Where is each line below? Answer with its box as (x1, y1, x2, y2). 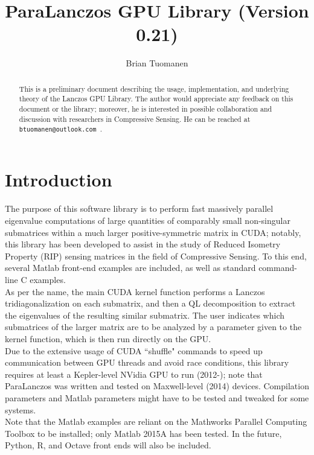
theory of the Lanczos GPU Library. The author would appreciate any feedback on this (19, 94, 293, 104)
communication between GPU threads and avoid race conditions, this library (5, 356, 289, 369)
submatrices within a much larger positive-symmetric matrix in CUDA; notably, (5, 226, 301, 238)
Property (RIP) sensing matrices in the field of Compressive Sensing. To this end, (5, 249, 307, 262)
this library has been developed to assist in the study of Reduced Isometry (5, 238, 281, 250)
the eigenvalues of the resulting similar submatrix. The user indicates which (5, 308, 284, 321)
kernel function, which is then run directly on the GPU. (5, 332, 211, 345)
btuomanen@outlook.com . (19, 124, 103, 134)
